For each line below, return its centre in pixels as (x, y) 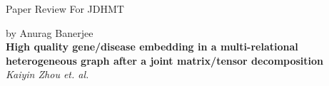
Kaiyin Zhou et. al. (47, 74)
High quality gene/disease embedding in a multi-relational (152, 47)
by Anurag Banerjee (50, 32)
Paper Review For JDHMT (65, 9)
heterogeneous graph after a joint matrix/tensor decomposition (165, 60)
